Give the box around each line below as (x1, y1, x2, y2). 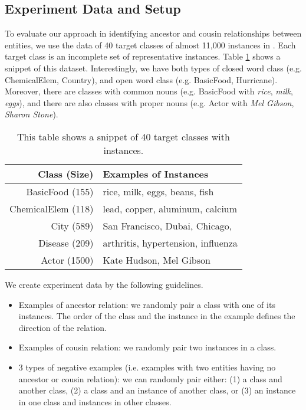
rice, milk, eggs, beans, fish (103, 184, 214, 198)
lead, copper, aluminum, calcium (103, 201, 238, 215)
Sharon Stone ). (5, 108, 58, 120)
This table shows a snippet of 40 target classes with (17, 129, 230, 143)
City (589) (51, 218, 94, 232)
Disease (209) (38, 235, 94, 250)
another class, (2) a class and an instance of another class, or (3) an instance (18, 384, 296, 396)
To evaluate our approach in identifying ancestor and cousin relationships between (5, 27, 302, 40)
